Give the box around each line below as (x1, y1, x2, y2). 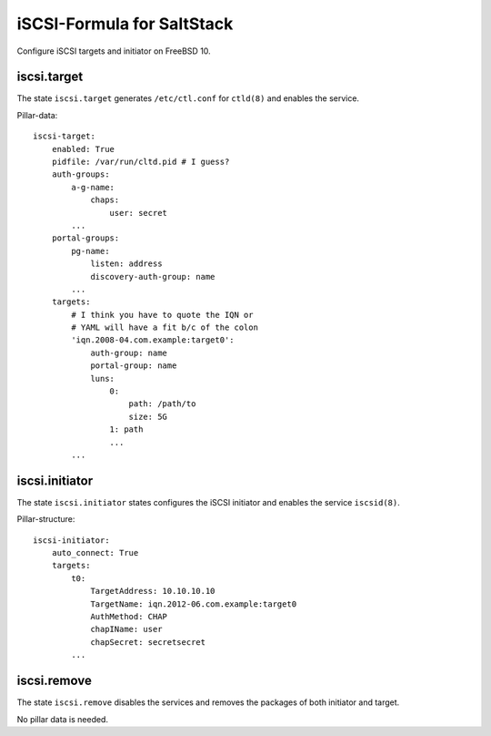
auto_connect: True (51, 547, 139, 558)
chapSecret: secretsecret (90, 637, 206, 647)
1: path (109, 424, 144, 434)
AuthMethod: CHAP (90, 611, 168, 622)
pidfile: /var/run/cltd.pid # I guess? (51, 157, 230, 168)
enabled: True (51, 144, 115, 154)
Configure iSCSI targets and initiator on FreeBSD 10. (16, 46, 211, 56)
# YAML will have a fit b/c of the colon (71, 322, 259, 332)
